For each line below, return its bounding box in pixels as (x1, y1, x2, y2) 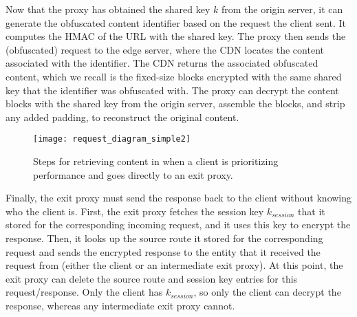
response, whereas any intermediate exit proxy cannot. (6, 298, 235, 312)
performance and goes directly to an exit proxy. (33, 167, 233, 182)
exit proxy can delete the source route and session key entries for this (6, 271, 298, 285)
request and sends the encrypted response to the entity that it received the (6, 244, 321, 259)
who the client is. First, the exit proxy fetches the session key (6, 204, 264, 218)
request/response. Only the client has (6, 285, 163, 299)
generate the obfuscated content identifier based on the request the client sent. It (6, 15, 347, 30)
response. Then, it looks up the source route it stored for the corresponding (6, 230, 323, 245)
